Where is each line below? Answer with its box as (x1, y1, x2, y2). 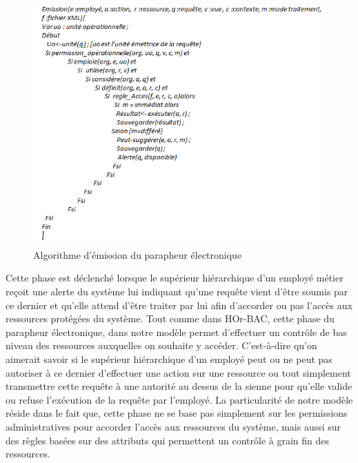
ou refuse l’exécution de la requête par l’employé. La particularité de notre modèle (6, 392, 353, 406)
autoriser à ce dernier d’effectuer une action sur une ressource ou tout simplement (6, 365, 351, 380)
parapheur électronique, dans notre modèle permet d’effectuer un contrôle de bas (6, 324, 347, 339)
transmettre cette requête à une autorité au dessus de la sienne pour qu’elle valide (6, 379, 352, 393)
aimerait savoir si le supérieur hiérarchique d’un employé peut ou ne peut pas (6, 351, 332, 366)
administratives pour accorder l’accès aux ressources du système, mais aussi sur (6, 419, 341, 433)
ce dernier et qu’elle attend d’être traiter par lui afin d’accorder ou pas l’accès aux (6, 297, 352, 312)
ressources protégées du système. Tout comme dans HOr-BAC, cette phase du (6, 311, 335, 326)
